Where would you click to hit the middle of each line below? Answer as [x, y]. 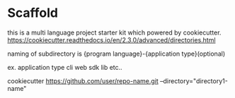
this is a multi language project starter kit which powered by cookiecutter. [114, 32]
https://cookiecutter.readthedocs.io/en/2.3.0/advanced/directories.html [111, 39]
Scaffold [33, 13]
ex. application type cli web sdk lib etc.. [65, 67]
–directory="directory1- [194, 81]
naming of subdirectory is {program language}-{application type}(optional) [116, 54]
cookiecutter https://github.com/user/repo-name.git [83, 81]
